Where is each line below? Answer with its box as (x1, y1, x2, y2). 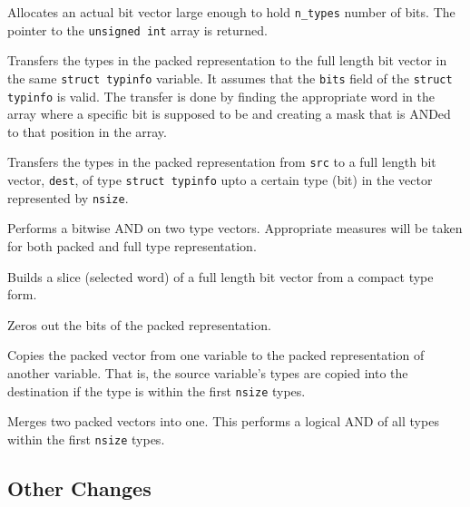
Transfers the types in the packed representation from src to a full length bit (7, 152, 436, 171)
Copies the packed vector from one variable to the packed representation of (7, 346, 425, 365)
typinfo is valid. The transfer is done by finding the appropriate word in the (7, 86, 435, 105)
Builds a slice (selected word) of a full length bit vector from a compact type (7, 267, 434, 286)
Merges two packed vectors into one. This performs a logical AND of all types (7, 412, 439, 431)
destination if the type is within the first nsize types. (7, 381, 306, 400)
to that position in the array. (7, 122, 167, 141)
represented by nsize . (7, 188, 129, 207)
